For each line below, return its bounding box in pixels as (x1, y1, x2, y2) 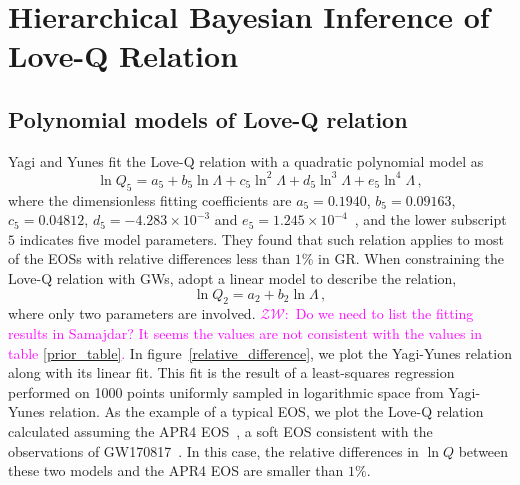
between (458, 440, 509, 461)
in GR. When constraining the (318, 248, 505, 269)
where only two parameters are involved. (8, 303, 256, 324)
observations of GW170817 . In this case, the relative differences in (8, 440, 419, 461)
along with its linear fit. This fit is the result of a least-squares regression (8, 362, 455, 383)
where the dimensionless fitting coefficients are (8, 189, 292, 210)
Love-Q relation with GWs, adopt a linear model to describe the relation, (8, 268, 457, 289)
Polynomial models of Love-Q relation (8, 103, 408, 134)
